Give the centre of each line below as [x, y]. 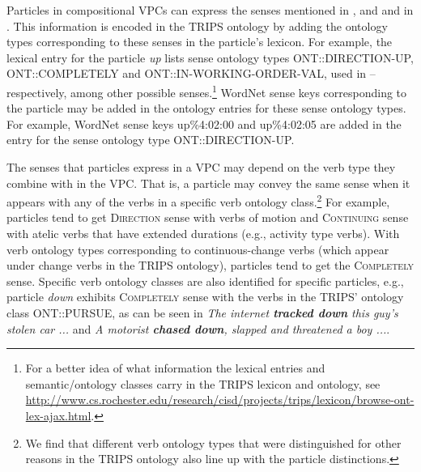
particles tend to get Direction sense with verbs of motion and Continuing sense [208, 217]
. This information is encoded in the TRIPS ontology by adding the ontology [197, 26]
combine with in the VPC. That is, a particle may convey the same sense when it [208, 183]
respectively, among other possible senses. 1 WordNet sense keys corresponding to [207, 91]
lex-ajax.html [58, 415]
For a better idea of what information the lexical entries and [175, 368]
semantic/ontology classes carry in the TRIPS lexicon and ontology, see [203, 383]
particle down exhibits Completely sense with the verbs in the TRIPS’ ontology [205, 297]
